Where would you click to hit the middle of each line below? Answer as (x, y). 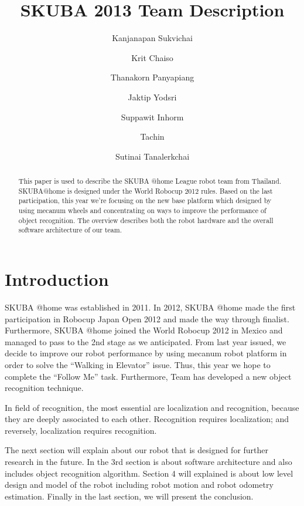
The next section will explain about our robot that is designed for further (137, 450)
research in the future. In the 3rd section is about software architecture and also (148, 462)
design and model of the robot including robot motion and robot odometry (139, 485)
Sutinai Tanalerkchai (152, 156)
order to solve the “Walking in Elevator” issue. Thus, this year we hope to (138, 364)
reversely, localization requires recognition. (81, 430)
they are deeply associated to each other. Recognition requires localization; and (147, 419)
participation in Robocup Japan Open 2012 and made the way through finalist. (147, 318)
